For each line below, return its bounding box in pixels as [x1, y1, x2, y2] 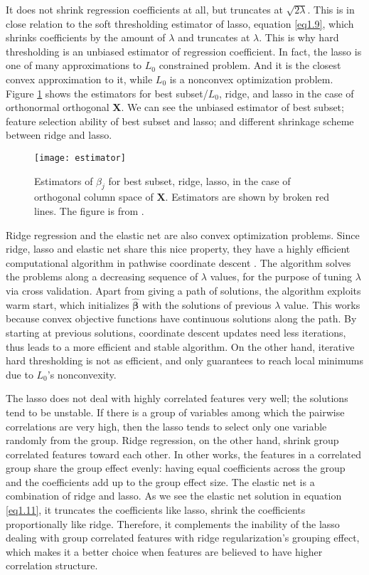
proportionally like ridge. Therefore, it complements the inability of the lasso [6, 516, 340, 531]
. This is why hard [259, 30, 339, 45]
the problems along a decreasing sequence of [6, 269, 198, 284]
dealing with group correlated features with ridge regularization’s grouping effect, [6, 530, 360, 545]
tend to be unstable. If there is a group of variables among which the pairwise [6, 404, 345, 419]
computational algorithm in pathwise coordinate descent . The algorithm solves [6, 255, 351, 270]
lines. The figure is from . [34, 203, 144, 218]
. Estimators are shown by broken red [165, 189, 329, 204]
